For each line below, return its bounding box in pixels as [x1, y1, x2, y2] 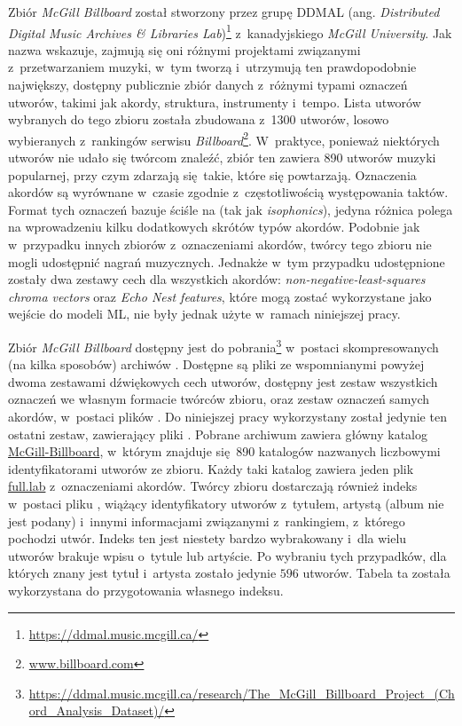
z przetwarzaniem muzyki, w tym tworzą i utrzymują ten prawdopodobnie [8, 58, 417, 76]
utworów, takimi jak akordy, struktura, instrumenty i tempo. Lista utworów [8, 92, 421, 111]
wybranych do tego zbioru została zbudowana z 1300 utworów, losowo [8, 110, 389, 129]
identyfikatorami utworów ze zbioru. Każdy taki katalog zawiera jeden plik [8, 459, 414, 477]
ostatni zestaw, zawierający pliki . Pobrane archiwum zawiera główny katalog [8, 424, 428, 443]
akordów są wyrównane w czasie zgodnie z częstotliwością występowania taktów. [8, 183, 449, 201]
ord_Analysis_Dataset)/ [28, 701, 165, 720]
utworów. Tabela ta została [302, 564, 450, 582]
